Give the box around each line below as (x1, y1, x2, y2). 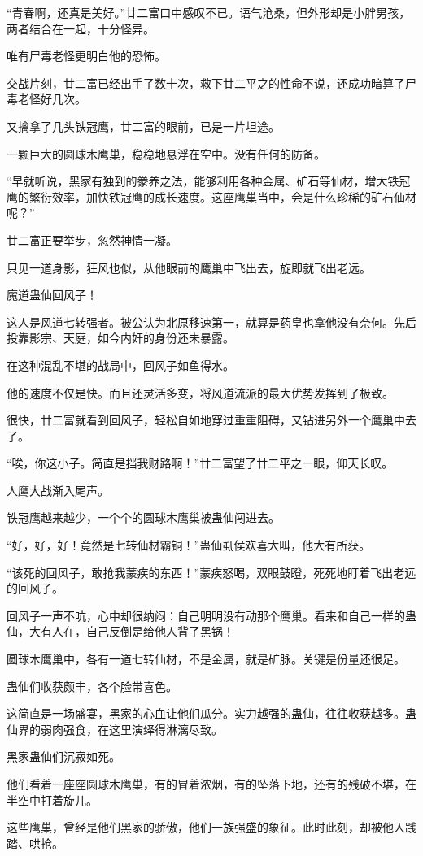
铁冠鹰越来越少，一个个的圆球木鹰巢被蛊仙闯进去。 (7, 509, 280, 526)
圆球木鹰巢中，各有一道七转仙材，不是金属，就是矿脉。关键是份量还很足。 (7, 650, 405, 667)
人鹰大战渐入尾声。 (7, 481, 109, 498)
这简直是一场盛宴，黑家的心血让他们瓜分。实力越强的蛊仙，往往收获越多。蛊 (7, 705, 416, 722)
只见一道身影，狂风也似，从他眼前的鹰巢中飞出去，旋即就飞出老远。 (7, 259, 371, 276)
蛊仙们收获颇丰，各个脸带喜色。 (7, 677, 177, 694)
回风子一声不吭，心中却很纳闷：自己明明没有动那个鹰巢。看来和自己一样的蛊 (7, 606, 416, 624)
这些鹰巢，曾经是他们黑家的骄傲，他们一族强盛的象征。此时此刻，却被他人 (7, 819, 405, 836)
